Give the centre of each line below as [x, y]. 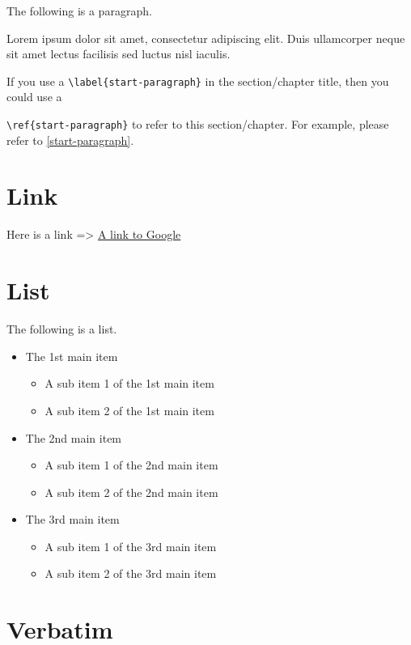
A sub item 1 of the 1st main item [129, 383]
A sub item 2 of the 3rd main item [131, 573]
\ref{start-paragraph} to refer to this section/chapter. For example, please [198, 124]
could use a [34, 97]
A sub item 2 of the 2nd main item [131, 492]
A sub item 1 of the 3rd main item [131, 546]
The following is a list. [62, 329]
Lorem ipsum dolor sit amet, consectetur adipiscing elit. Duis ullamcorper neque [206, 38]
